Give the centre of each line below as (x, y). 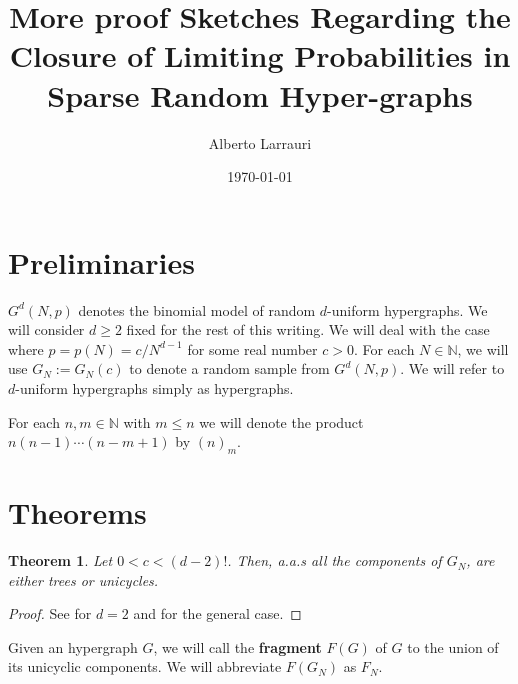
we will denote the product (281, 421)
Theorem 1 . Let (60, 560)
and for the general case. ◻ (217, 613)
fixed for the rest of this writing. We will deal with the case (308, 329)
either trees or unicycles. (83, 579)
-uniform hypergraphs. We (407, 309)
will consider (46, 329)
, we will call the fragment (237, 646)
